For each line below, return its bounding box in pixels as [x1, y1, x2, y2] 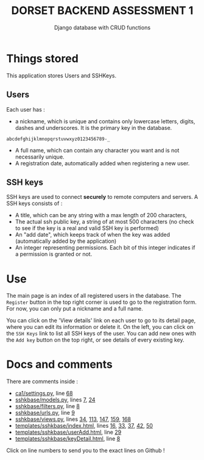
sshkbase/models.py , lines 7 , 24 [15, 396, 96, 403]
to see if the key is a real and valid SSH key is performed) [15, 225, 160, 232]
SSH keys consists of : [6, 199, 63, 207]
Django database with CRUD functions [54, 24, 151, 31]
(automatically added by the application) [15, 237, 117, 245]
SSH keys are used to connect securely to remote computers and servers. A [6, 193, 199, 201]
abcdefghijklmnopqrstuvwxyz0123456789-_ [6, 135, 111, 142]
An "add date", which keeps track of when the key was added [15, 231, 171, 239]
